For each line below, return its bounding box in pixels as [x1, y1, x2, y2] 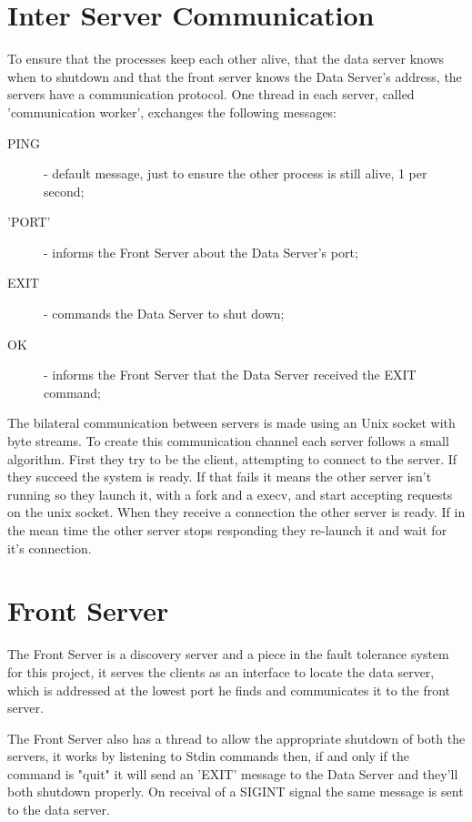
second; [44, 181, 85, 200]
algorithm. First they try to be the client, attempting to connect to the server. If [7, 449, 457, 468]
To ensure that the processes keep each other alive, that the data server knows [7, 49, 445, 68]
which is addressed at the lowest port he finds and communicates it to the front [7, 680, 451, 699]
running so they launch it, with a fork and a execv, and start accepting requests [7, 484, 453, 503]
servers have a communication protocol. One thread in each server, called [7, 85, 415, 104]
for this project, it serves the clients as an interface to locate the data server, [7, 662, 435, 681]
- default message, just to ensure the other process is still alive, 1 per [44, 164, 427, 183]
